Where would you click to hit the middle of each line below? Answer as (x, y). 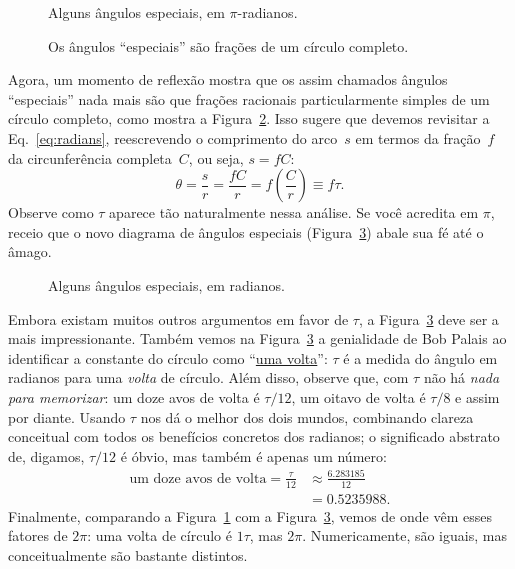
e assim (477, 396)
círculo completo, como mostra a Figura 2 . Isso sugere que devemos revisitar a (249, 118)
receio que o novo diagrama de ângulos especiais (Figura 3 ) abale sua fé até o (246, 231)
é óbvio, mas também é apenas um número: (253, 455)
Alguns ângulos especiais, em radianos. (166, 284)
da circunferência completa (90, 157)
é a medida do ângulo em (420, 357)
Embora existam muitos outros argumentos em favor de (178, 318)
